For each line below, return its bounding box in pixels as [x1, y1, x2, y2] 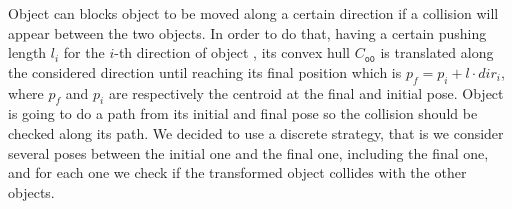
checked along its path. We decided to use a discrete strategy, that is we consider [8, 122, 504, 143]
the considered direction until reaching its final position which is [8, 61, 402, 82]
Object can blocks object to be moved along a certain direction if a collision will [8, 3, 499, 23]
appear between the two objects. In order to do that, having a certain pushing [8, 22, 487, 43]
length [8, 42, 47, 63]
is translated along [380, 42, 494, 63]
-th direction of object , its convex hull [114, 42, 351, 63]
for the [63, 42, 105, 63]
